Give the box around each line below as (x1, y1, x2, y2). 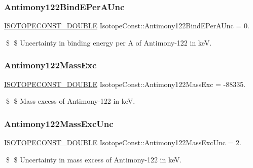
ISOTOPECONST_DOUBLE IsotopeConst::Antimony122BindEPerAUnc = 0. (4, 20, 249, 31)
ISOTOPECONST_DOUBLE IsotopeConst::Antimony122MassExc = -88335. (4, 78, 246, 89)
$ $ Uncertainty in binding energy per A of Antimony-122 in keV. (6, 37, 212, 48)
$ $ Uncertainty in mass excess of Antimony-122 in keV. (6, 154, 182, 164)
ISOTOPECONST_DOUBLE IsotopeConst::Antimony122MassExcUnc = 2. (4, 137, 241, 148)
